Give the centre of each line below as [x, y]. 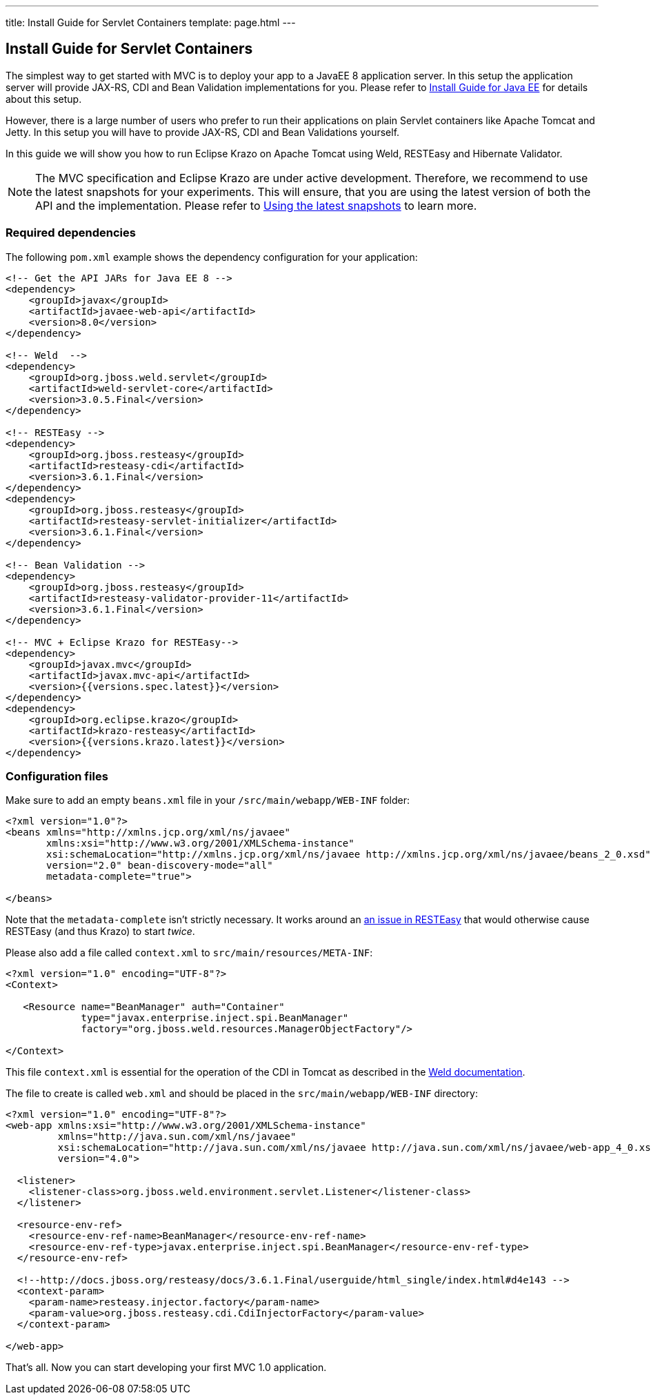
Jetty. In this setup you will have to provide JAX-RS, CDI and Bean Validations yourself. [203, 132]
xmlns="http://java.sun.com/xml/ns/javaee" [177, 1137]
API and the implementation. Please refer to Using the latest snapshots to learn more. [256, 205]
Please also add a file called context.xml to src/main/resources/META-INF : [189, 953]
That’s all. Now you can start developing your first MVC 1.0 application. [166, 1368]
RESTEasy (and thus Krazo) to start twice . [100, 931]
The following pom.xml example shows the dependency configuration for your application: [212, 257]
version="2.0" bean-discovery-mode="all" [160, 866]
